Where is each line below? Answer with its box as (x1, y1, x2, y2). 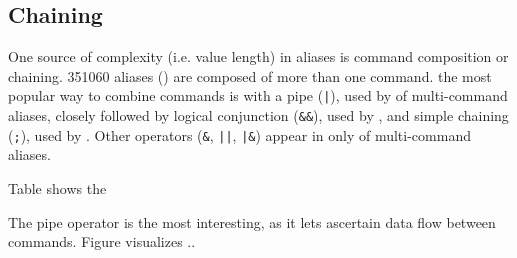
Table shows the (8, 177, 107, 198)
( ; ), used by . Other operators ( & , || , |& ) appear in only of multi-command (8, 124, 471, 145)
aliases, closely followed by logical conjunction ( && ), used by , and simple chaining (8, 105, 509, 126)
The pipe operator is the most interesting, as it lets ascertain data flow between (8, 211, 496, 232)
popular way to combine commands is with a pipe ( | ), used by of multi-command (8, 85, 508, 106)
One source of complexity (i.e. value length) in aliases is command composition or (8, 46, 509, 67)
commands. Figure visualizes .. (8, 231, 196, 252)
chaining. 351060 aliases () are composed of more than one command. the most (8, 65, 492, 86)
